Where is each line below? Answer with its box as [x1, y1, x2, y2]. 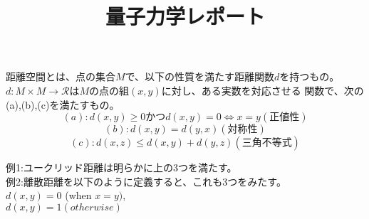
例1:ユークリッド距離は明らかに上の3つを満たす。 [6, 160, 237, 175]
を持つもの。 [279, 69, 340, 84]
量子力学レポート [105, 1, 265, 31]
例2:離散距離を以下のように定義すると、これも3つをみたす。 [6, 173, 286, 188]
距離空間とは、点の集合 [6, 69, 115, 84]
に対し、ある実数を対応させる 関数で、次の [161, 82, 364, 97]
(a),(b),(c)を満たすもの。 [6, 97, 120, 112]
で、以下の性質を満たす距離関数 [125, 69, 275, 84]
